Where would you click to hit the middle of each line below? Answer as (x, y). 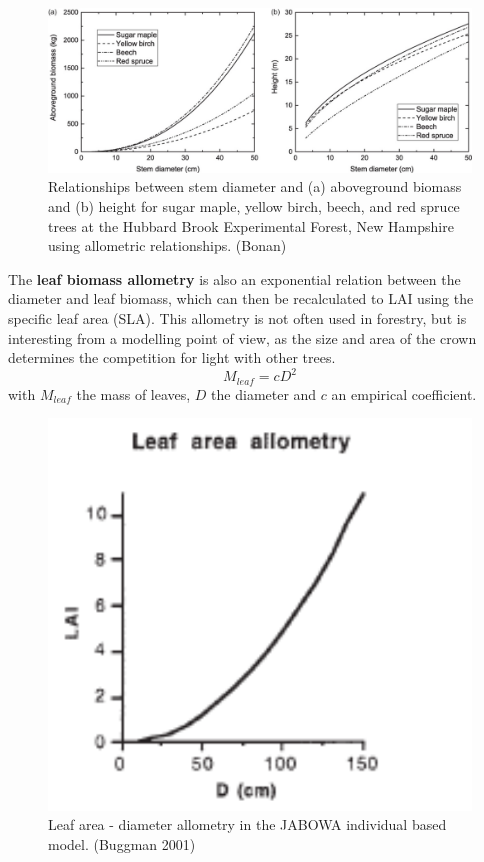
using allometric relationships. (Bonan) (167, 245)
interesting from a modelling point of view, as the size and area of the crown (242, 337)
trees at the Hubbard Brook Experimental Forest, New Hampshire (251, 225)
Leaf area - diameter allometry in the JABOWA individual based (247, 824)
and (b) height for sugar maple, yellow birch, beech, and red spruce (254, 205)
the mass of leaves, (133, 393)
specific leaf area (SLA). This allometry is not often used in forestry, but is (237, 317)
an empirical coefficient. (404, 393)
